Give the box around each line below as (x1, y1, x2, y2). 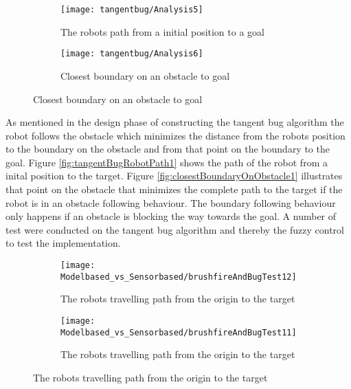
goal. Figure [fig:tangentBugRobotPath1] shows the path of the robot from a (5, 155, 328, 169)
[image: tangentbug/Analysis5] (60, 5, 203, 14)
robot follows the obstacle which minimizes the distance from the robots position (5, 128, 346, 142)
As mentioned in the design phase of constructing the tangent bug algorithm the (5, 115, 344, 129)
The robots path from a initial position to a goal (60, 24, 264, 38)
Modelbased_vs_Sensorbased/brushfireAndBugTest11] (60, 327, 297, 337)
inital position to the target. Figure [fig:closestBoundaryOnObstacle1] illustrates (5, 168, 343, 183)
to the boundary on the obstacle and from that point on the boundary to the (5, 142, 330, 156)
